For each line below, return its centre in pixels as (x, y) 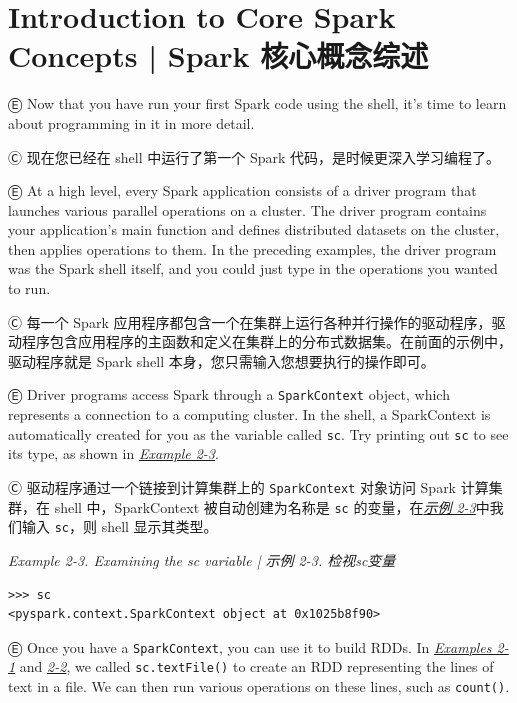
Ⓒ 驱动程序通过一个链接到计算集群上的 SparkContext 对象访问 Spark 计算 (248, 486)
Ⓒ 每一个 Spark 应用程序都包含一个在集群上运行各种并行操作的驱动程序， (250, 321)
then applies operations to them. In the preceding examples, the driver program (252, 248)
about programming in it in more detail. (131, 122)
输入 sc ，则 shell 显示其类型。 (119, 526)
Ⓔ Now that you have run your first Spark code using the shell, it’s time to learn (257, 103)
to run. (29, 288)
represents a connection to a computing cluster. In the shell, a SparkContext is (249, 414)
